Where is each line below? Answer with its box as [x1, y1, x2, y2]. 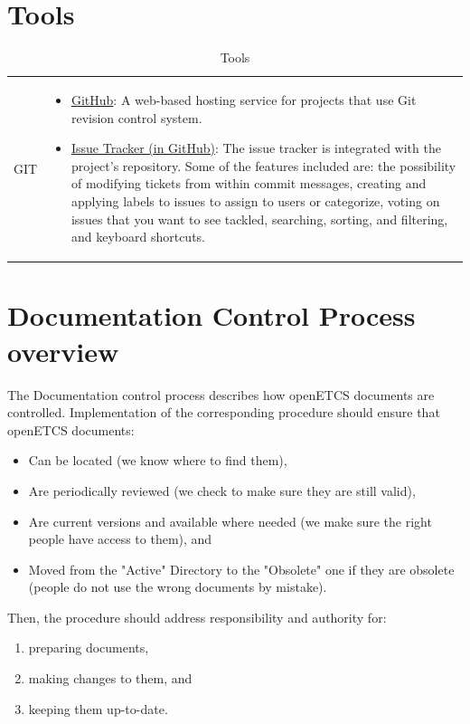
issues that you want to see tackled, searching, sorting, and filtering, [70, 209, 448, 228]
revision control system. [70, 108, 202, 127]
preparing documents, [28, 638, 149, 657]
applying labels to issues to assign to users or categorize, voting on [70, 191, 440, 210]
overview [7, 332, 119, 369]
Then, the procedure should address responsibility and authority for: [7, 607, 387, 626]
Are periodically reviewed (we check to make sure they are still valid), [28, 481, 416, 500]
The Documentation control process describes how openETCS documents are [7, 385, 435, 404]
